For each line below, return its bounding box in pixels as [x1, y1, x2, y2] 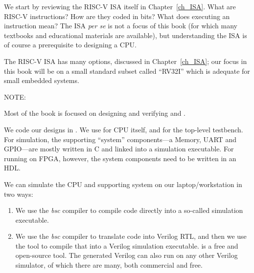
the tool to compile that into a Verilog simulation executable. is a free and [15, 240, 238, 251]
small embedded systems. [4, 75, 79, 85]
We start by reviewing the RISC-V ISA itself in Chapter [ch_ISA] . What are [4, 1, 236, 11]
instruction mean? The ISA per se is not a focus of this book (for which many [4, 21, 237, 31]
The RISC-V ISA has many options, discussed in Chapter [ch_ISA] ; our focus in [4, 56, 247, 66]
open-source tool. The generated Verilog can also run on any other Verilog [15, 250, 238, 260]
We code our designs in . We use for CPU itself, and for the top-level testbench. [4, 124, 243, 134]
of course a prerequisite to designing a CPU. [4, 40, 137, 50]
